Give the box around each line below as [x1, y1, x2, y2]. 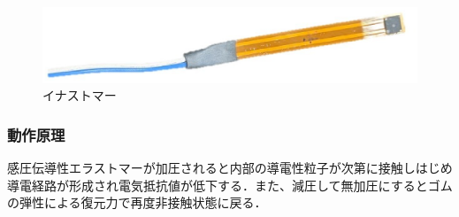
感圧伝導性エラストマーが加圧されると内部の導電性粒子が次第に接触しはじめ [7, 159, 453, 177]
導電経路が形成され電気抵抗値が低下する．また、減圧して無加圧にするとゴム [7, 175, 453, 194]
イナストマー [42, 86, 117, 105]
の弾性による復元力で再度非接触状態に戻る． [7, 193, 267, 212]
